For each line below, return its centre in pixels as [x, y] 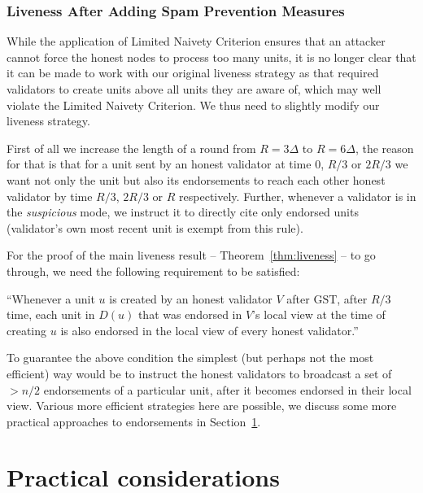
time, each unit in [51, 314]
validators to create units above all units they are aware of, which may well [194, 89]
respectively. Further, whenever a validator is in [298, 196]
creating [27, 330]
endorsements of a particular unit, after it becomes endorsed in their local [227, 389]
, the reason [384, 148]
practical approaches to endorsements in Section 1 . [134, 421]
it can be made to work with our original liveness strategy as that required [193, 73]
